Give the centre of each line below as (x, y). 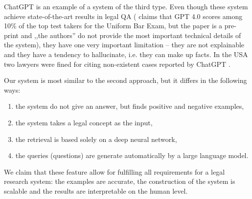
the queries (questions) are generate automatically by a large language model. (132, 155)
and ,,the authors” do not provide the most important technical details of (131, 35)
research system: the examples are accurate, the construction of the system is (120, 181)
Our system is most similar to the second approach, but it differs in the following (126, 80)
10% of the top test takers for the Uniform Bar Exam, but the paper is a (113, 26)
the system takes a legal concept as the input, (84, 122)
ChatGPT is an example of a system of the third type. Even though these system (126, 6)
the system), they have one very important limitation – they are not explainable (124, 45)
